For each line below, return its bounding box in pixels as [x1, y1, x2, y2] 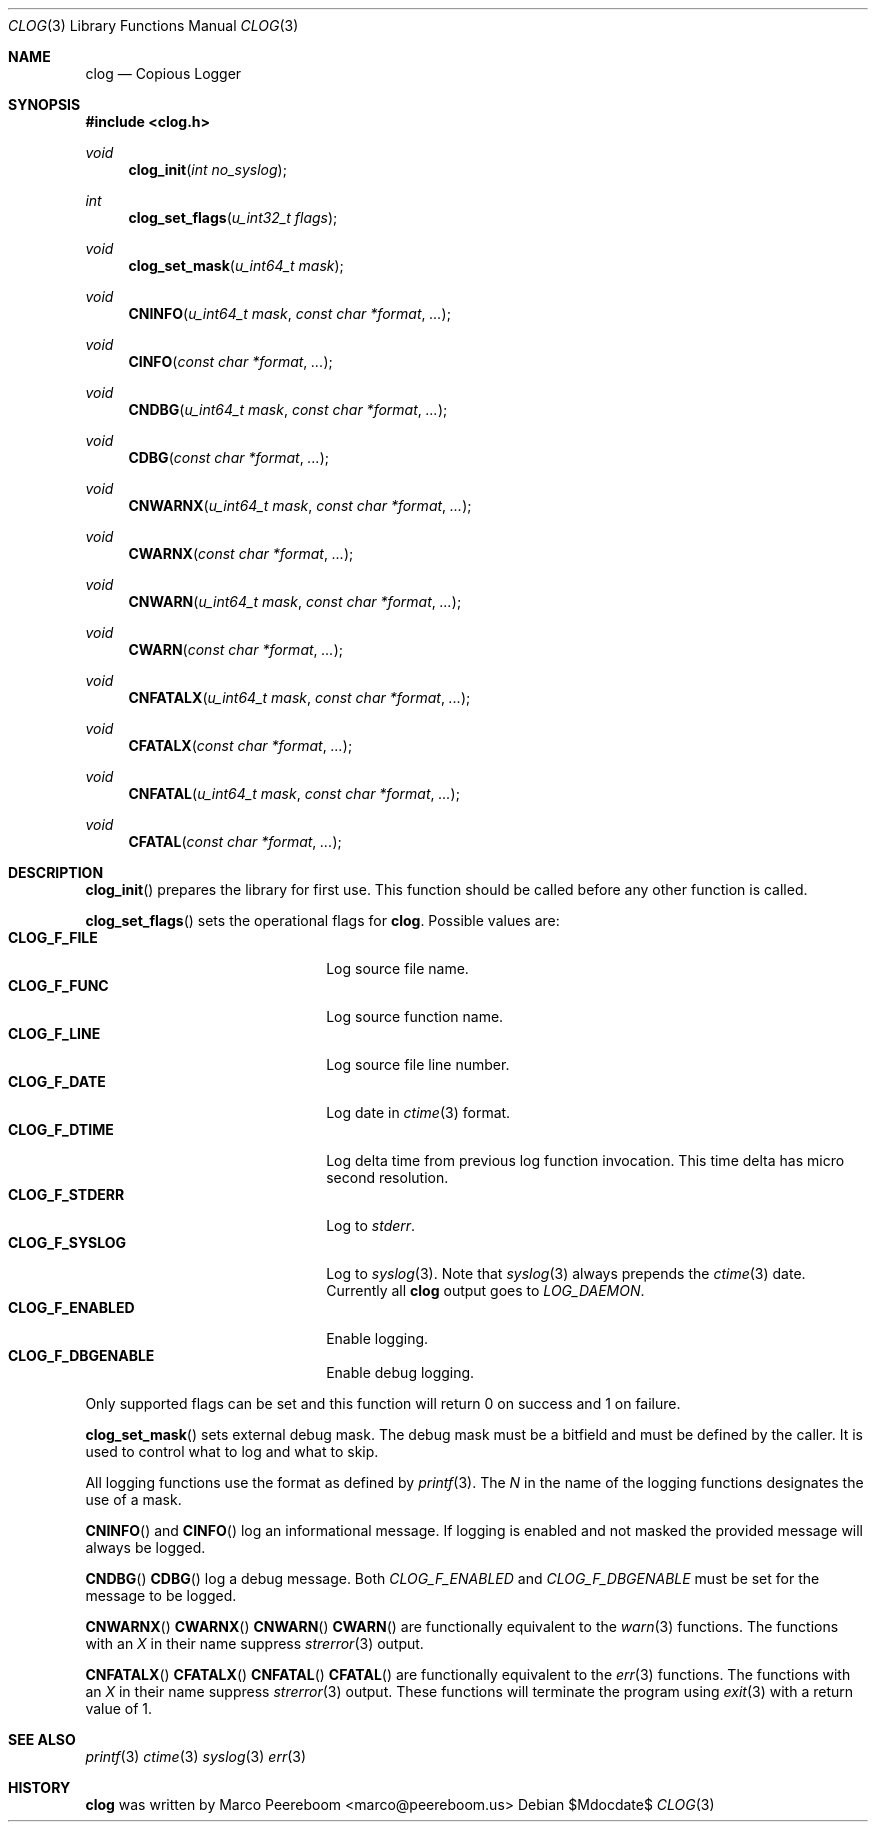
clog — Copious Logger [85, 65, 242, 82]
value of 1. [85, 1700, 153, 1717]
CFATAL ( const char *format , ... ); [128, 833, 342, 850]
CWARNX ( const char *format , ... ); [128, 545, 354, 562]
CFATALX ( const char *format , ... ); [128, 737, 353, 754]
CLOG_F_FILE [8, 929, 98, 946]
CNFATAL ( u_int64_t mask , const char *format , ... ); [128, 785, 460, 802]
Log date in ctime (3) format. [326, 1104, 511, 1121]
